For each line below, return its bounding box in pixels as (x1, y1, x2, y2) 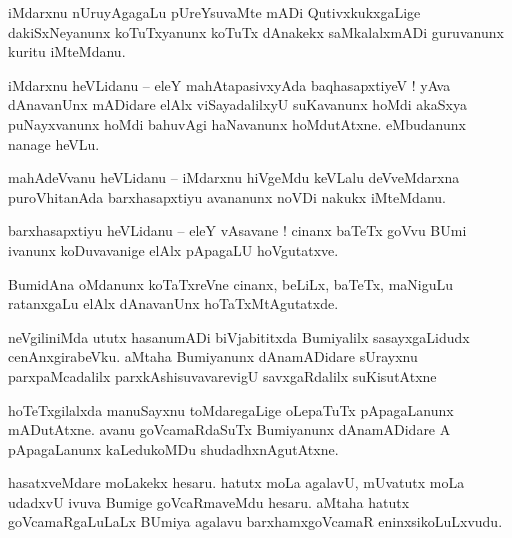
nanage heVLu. (8, 133, 100, 154)
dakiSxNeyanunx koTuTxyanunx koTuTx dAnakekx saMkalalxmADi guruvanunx (8, 21, 504, 42)
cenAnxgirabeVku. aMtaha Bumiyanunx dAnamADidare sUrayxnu (8, 346, 418, 367)
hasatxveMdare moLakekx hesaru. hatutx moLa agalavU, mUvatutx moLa (8, 472, 465, 493)
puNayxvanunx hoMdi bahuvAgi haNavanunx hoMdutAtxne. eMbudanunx (8, 113, 466, 134)
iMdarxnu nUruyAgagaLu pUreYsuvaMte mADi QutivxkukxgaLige (8, 2, 421, 22)
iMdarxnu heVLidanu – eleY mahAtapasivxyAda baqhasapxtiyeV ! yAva (8, 74, 451, 95)
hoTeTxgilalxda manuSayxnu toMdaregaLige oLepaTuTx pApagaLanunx (8, 399, 454, 420)
